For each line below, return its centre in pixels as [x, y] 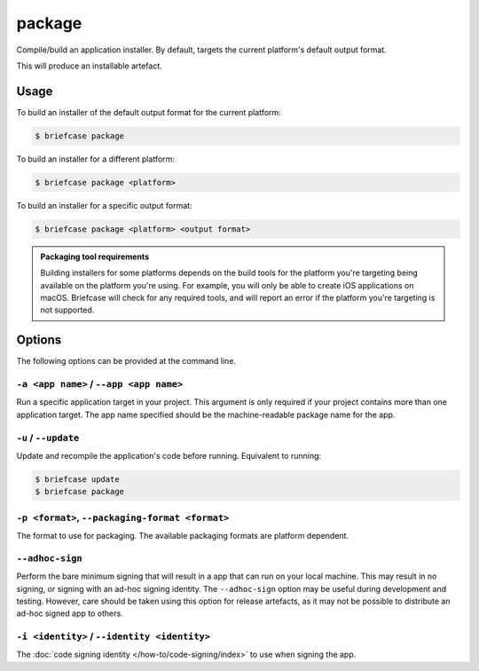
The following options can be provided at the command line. [126, 361]
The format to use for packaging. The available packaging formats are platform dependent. [183, 536]
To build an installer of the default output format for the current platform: [149, 112]
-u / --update [48, 438]
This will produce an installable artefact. [90, 66]
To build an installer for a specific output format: [104, 205]
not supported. [67, 310]
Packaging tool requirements [95, 257]
